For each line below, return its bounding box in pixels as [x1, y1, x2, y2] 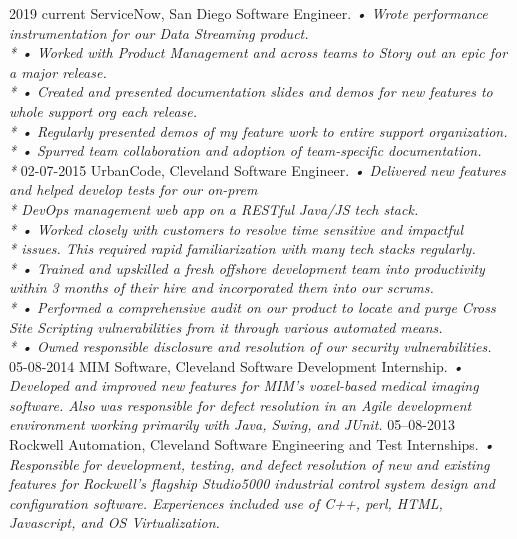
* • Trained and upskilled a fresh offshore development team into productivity [9, 257, 485, 278]
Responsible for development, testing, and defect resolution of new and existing [9, 453, 490, 474]
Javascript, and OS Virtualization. [9, 512, 220, 533]
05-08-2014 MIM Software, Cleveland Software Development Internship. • [9, 355, 464, 376]
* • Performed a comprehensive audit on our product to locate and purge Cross [9, 296, 496, 317]
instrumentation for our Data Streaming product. [9, 22, 309, 43]
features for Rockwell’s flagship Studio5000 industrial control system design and [9, 473, 495, 494]
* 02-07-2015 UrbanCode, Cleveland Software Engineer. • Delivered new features [9, 159, 506, 180]
